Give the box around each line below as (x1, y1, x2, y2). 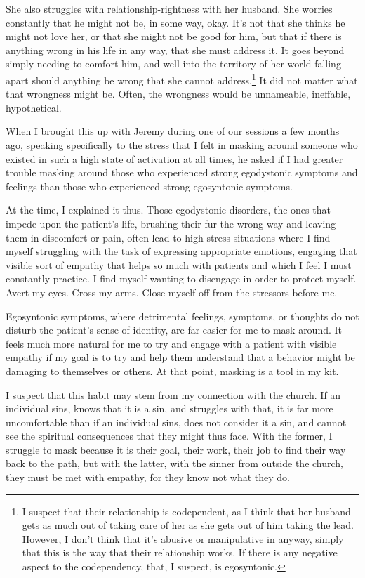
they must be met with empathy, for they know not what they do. (6, 470, 290, 485)
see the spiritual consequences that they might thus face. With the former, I (6, 428, 333, 443)
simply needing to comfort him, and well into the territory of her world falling (6, 56, 341, 71)
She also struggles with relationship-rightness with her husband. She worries (6, 1, 333, 15)
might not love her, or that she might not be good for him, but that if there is (6, 29, 342, 44)
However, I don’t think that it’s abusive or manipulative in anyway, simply (22, 531, 344, 546)
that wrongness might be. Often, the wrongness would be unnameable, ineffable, (6, 86, 351, 101)
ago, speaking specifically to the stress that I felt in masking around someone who (6, 138, 358, 152)
